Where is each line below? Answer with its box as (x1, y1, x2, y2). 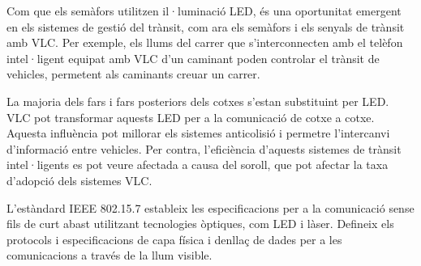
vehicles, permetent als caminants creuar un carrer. (6, 65, 260, 82)
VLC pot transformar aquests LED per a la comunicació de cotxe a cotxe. (6, 108, 375, 125)
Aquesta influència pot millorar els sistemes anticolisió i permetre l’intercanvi (6, 125, 390, 141)
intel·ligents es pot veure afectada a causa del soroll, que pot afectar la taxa (6, 156, 389, 173)
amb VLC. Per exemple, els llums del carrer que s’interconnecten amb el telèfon (6, 34, 403, 51)
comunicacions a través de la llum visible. (6, 247, 213, 264)
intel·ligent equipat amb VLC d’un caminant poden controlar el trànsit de (6, 49, 380, 66)
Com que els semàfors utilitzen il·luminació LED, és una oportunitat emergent (6, 2, 402, 19)
